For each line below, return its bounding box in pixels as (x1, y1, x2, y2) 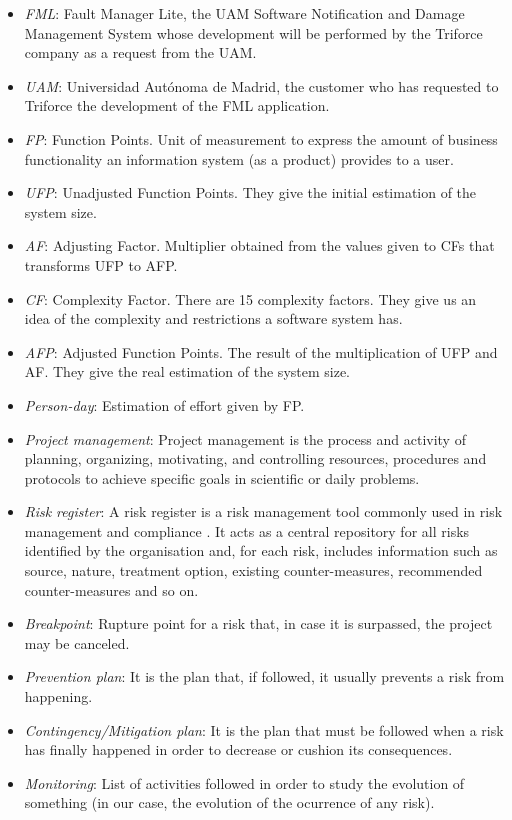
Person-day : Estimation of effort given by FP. (24, 394, 305, 415)
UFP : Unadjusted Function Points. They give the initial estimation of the (24, 182, 477, 203)
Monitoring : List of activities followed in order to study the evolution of (24, 772, 465, 793)
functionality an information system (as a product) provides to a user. (24, 148, 454, 169)
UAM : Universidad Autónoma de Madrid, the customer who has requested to (24, 75, 499, 96)
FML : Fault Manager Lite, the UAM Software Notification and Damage (24, 3, 465, 23)
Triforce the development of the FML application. (24, 95, 330, 116)
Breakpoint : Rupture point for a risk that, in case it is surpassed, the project (24, 613, 493, 634)
